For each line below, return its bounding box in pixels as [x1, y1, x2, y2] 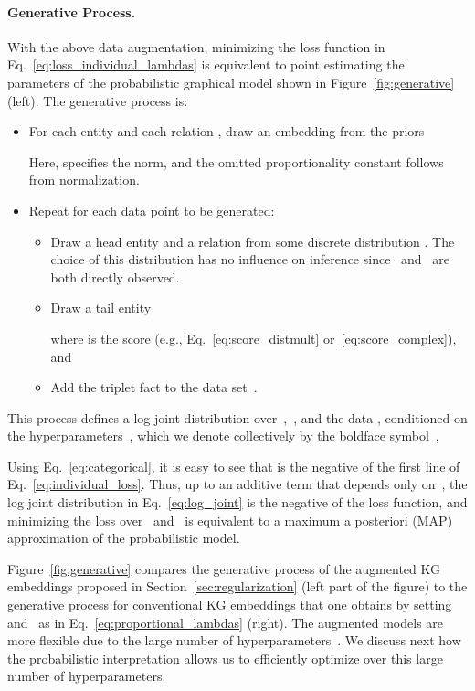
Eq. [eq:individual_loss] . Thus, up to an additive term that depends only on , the [7, 474, 468, 494]
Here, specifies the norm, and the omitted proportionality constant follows [28, 152, 444, 171]
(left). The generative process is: [7, 90, 188, 110]
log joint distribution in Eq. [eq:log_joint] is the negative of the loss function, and [7, 493, 468, 512]
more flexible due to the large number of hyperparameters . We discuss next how [7, 631, 461, 650]
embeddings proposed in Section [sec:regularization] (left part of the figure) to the [7, 577, 468, 596]
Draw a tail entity [50, 298, 152, 317]
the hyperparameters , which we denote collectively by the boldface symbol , [7, 426, 439, 445]
